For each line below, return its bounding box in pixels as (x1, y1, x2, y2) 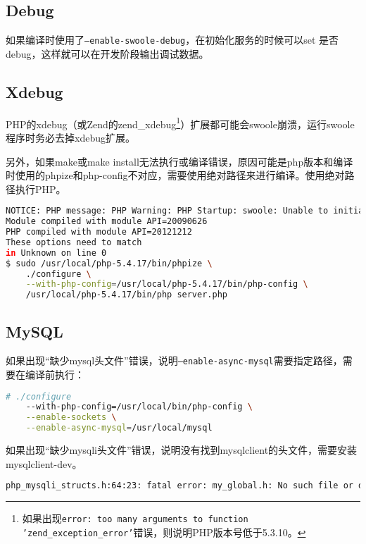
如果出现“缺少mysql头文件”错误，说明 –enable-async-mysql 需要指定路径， (6, 353, 343, 368)
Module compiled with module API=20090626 (6, 216, 208, 227)
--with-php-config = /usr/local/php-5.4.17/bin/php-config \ (25, 279, 308, 290)
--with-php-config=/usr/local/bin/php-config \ (25, 402, 253, 412)
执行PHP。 (15, 181, 66, 196)
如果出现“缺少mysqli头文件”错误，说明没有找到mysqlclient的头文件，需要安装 (6, 443, 358, 457)
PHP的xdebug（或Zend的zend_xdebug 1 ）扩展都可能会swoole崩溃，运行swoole (6, 114, 355, 131)
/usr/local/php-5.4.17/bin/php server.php (25, 290, 227, 300)
